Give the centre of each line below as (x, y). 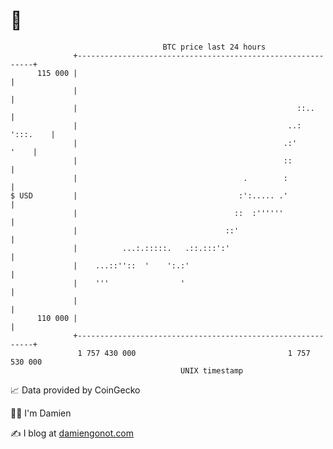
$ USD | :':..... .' (149, 195)
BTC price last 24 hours (214, 47)
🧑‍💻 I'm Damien (41, 413)
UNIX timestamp (212, 370)
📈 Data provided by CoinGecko (75, 390)
